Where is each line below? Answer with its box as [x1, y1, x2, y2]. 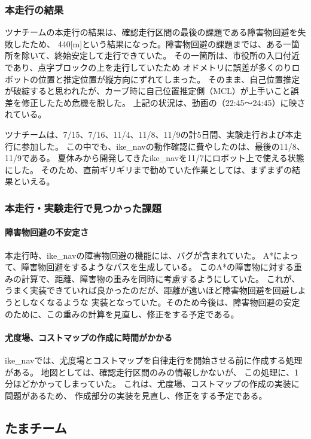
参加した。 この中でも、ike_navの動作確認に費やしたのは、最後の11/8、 [21, 140, 305, 152]
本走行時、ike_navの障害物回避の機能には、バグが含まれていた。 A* [5, 249, 274, 261]
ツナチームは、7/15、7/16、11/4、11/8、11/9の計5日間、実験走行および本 [5, 128, 294, 140]
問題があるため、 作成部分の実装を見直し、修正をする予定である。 [5, 389, 267, 401]
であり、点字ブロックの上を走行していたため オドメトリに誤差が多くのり [5, 61, 292, 73]
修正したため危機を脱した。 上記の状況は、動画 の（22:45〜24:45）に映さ [21, 96, 306, 108]
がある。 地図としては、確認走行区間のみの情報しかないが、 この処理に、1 [5, 365, 298, 378]
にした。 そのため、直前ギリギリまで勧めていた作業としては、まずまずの [5, 163, 292, 175]
